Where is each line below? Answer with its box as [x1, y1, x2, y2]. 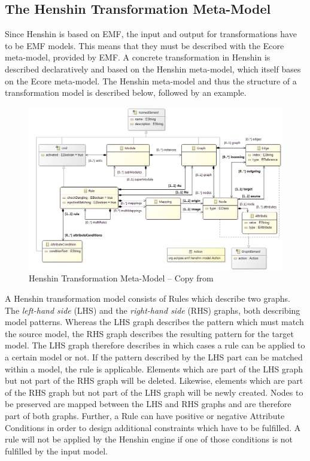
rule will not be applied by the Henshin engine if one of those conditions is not [5, 433, 293, 445]
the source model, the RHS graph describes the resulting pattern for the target [5, 327, 294, 339]
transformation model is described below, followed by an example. [5, 86, 247, 99]
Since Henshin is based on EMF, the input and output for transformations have [5, 28, 297, 40]
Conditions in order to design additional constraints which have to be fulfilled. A [5, 421, 301, 433]
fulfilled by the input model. [5, 444, 108, 457]
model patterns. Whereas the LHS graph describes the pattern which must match [5, 316, 304, 328]
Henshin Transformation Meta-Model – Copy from [29, 272, 214, 284]
